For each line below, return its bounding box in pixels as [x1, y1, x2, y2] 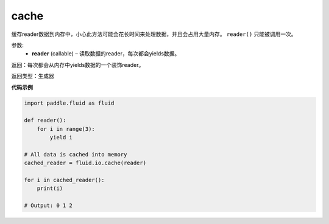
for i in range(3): [37, 125, 96, 132]
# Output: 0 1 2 [24, 202, 73, 209]
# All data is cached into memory [24, 151, 127, 158]
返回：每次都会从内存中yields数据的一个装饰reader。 [11, 61, 144, 68]
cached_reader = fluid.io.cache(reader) [24, 159, 146, 167]
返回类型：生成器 [11, 72, 54, 80]
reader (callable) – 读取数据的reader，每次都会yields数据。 [32, 50, 180, 57]
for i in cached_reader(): [24, 177, 105, 183]
